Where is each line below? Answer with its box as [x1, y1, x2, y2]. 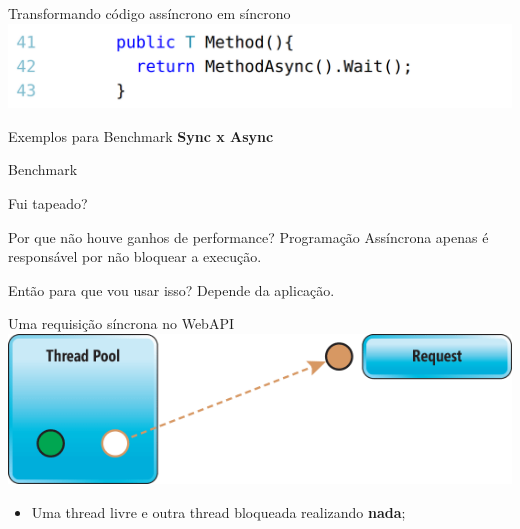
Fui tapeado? [8, 193, 88, 214]
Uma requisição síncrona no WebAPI [8, 313, 234, 334]
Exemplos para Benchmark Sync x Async [8, 125, 274, 146]
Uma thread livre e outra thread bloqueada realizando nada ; [31, 501, 406, 522]
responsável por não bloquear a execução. [8, 246, 262, 267]
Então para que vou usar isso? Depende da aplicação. [8, 279, 335, 300]
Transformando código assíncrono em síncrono [8, 3, 291, 23]
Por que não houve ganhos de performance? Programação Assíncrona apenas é [8, 226, 489, 247]
